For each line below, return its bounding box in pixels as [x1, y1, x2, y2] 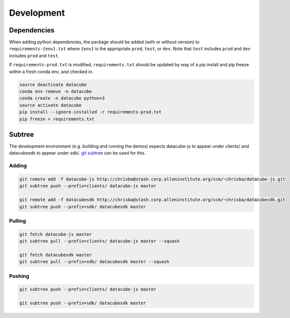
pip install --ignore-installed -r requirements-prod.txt [19, 109, 162, 115]
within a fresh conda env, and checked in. [9, 69, 94, 75]
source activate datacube [19, 102, 82, 108]
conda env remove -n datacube [19, 89, 92, 94]
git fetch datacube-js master [19, 231, 92, 237]
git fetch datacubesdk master [19, 252, 92, 258]
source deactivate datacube [19, 81, 87, 87]
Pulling [9, 217, 26, 224]
